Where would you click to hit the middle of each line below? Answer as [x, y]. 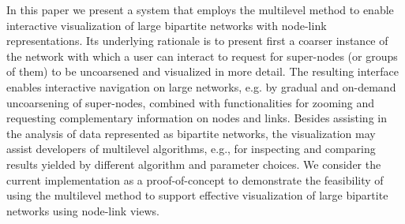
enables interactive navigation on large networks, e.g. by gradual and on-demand [201, 86]
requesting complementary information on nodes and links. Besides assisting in [197, 118]
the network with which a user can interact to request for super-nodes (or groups [202, 56]
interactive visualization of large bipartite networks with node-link [167, 25]
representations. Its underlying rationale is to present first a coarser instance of [197, 41]
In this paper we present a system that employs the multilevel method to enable [200, 9]
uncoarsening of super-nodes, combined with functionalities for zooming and [190, 102]
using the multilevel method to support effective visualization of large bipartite [197, 195]
